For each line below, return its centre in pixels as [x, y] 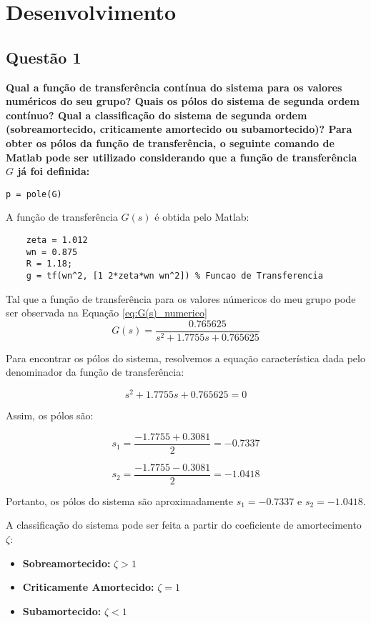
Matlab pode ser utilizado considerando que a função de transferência [182, 157]
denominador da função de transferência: [95, 372]
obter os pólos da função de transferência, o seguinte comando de [170, 143]
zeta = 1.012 [57, 240]
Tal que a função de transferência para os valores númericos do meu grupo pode [181, 298]
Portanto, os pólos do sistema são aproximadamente [119, 500]
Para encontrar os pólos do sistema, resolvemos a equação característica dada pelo [185, 358]
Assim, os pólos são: [50, 415]
